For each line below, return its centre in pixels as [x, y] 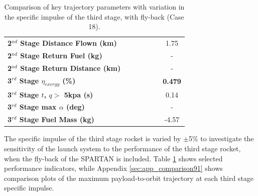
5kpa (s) [79, 94]
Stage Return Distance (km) [71, 68]
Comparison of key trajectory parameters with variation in [94, 7]
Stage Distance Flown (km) [69, 43]
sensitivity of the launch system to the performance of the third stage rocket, [122, 148]
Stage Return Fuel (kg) [61, 55]
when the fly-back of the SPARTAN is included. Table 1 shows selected [113, 158]
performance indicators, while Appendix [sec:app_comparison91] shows [113, 168]
